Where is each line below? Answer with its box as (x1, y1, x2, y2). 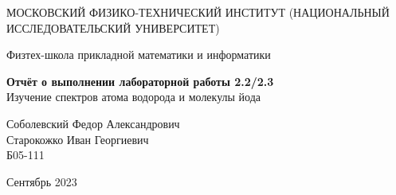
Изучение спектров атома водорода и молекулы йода (6, 88, 261, 105)
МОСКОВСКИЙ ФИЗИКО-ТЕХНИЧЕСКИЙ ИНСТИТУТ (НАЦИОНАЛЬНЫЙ (6, 4, 390, 20)
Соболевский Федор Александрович (6, 115, 180, 131)
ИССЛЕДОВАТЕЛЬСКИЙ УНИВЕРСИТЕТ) (6, 19, 220, 36)
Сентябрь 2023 (6, 173, 77, 189)
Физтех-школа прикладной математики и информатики (6, 46, 271, 63)
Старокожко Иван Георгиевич (6, 131, 149, 147)
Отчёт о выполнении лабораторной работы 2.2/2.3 (6, 72, 274, 89)
